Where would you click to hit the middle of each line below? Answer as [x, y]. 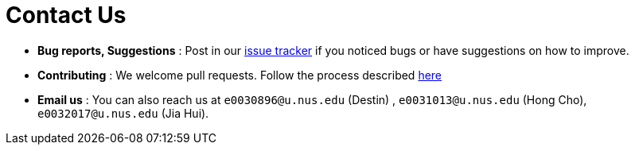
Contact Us [66, 15]
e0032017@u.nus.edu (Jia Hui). [123, 113]
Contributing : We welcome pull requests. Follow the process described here [240, 75]
